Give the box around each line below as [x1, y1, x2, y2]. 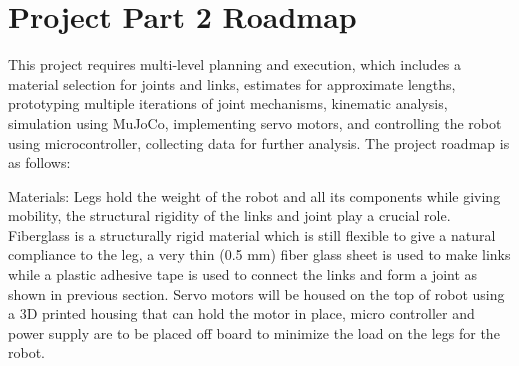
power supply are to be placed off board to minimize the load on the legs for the [8, 322, 500, 343]
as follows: [8, 152, 71, 173]
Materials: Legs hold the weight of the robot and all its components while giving [8, 185, 501, 206]
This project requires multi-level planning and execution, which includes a [8, 54, 462, 75]
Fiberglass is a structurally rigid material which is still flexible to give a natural [8, 224, 496, 245]
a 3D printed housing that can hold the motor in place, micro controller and [8, 303, 475, 324]
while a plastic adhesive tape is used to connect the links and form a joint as [8, 264, 478, 285]
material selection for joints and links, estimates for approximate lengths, [8, 73, 456, 94]
